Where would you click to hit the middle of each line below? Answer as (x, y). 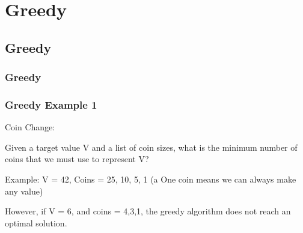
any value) (24, 191)
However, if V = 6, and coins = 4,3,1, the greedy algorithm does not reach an (148, 211)
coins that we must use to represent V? (77, 159)
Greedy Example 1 (51, 104)
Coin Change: (30, 127)
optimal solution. (36, 222)
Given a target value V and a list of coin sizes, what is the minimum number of (151, 147)
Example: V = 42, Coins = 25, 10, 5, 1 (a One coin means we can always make (151, 179)
